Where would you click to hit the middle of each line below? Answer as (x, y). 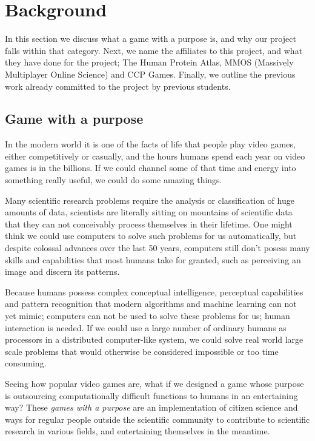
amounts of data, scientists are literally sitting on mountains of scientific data (149, 212)
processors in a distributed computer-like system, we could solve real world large (154, 339)
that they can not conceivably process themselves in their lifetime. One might (149, 224)
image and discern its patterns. (62, 271)
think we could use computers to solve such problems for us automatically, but (151, 236)
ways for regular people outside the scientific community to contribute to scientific (157, 419)
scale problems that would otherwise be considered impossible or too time (142, 351)
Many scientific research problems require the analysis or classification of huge (150, 200)
